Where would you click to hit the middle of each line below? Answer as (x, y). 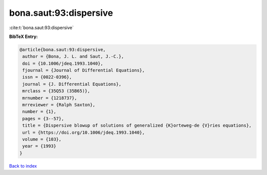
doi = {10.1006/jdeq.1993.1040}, (63, 63)
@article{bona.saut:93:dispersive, (63, 50)
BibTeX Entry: (23, 36)
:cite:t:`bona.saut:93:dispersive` (42, 28)
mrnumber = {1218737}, (50, 98)
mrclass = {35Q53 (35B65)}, (56, 91)
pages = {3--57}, (43, 119)
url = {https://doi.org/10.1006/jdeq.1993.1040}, (84, 132)
